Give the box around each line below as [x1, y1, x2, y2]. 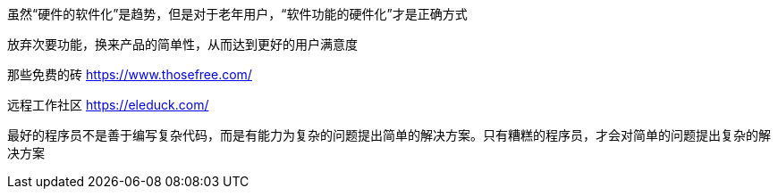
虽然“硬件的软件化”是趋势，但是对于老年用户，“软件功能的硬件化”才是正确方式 [7, 6, 468, 21]
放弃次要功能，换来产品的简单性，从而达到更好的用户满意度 [7, 37, 358, 52]
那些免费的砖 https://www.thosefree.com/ [7, 67, 252, 82]
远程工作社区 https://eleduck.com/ [7, 97, 209, 112]
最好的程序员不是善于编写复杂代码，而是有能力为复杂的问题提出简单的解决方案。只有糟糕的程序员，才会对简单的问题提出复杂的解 [7, 127, 771, 143]
